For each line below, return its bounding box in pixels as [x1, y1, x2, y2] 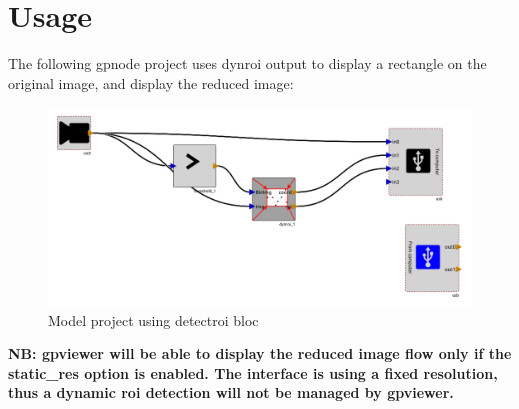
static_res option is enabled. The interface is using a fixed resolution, [8, 362, 498, 383]
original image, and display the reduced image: [8, 72, 294, 93]
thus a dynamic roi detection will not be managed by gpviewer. [8, 382, 454, 403]
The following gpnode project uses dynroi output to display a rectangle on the [8, 53, 487, 74]
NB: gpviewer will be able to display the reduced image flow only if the [8, 343, 512, 364]
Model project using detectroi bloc [48, 309, 259, 330]
